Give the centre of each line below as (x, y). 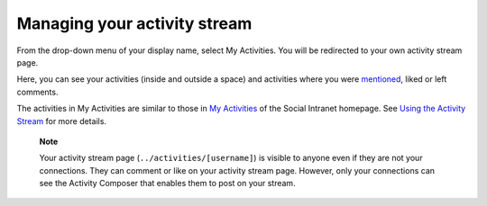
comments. (37, 92)
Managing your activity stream (134, 23)
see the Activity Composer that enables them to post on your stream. (168, 184)
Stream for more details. (62, 121)
